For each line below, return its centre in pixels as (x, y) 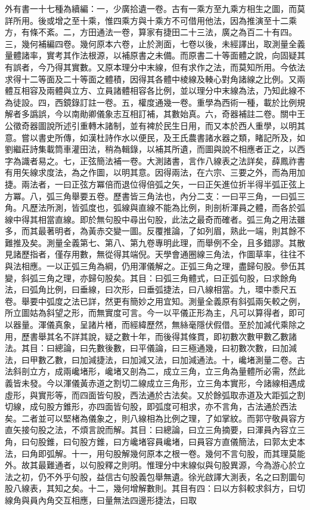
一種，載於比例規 (272, 102)
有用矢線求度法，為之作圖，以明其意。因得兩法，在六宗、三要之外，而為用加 (155, 172)
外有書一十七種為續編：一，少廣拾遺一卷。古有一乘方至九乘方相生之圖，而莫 (155, 8)
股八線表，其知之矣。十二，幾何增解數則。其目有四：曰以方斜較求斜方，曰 (151, 488)
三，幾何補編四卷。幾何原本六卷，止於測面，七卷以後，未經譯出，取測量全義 (155, 43)
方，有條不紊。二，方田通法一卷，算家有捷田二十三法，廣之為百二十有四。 (151, 32)
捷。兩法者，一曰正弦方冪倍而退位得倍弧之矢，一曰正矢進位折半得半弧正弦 (151, 184)
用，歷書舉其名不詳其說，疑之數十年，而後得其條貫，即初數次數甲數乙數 (147, 336)
